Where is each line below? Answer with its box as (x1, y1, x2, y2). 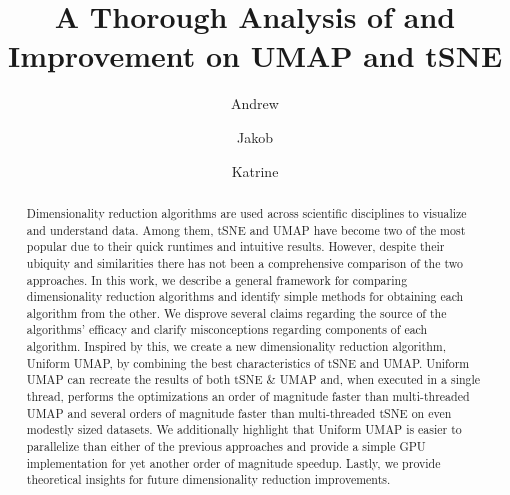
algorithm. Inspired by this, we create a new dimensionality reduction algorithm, (26, 338, 446, 355)
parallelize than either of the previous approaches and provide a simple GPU (26, 438, 426, 455)
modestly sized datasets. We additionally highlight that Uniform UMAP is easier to (26, 421, 462, 438)
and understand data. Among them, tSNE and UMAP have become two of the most (26, 221, 466, 238)
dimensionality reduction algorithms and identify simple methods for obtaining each (26, 288, 464, 305)
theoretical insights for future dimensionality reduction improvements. (26, 471, 391, 488)
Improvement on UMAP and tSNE (7, 35, 503, 76)
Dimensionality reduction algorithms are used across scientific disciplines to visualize (26, 204, 467, 221)
